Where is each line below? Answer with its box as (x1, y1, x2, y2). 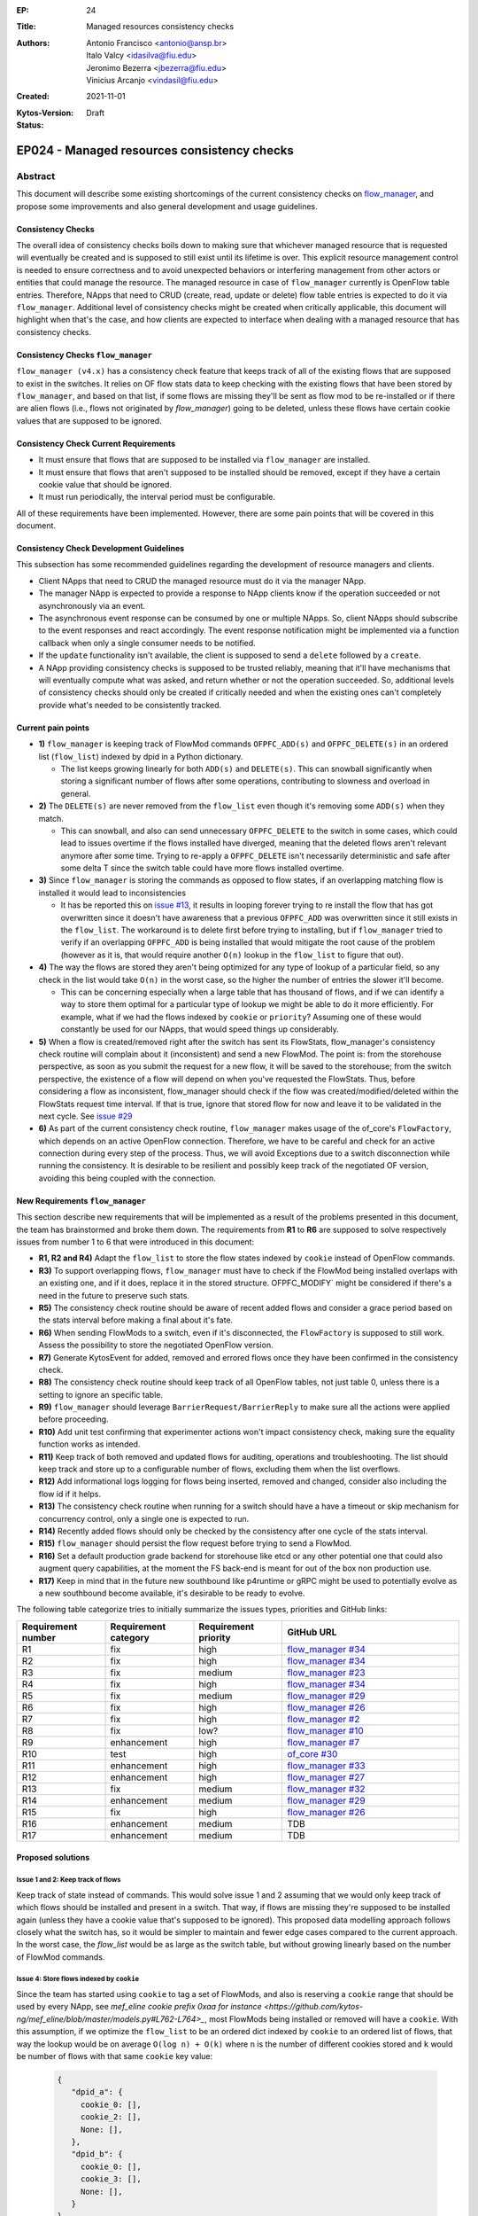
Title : (16, 21, 37, 32)
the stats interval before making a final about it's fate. (38, 1315, 234, 1325)
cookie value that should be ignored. (38, 479, 172, 489)
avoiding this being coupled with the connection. (38, 1173, 216, 1183)
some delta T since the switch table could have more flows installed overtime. (60, 862, 344, 873)
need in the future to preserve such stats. (38, 1290, 190, 1300)
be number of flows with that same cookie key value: (16, 2051, 213, 2061)
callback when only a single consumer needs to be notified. (38, 637, 256, 648)
